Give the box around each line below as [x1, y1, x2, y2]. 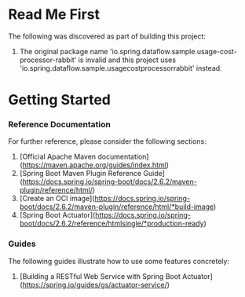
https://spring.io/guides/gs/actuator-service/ [22, 280, 167, 289]
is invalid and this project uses [78, 55, 177, 64]
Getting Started [8, 91, 112, 109]
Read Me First [8, 5, 101, 24]
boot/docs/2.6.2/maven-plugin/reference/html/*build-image [19, 202, 214, 211]
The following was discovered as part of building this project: [8, 31, 207, 41]
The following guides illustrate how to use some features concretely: [8, 256, 230, 266]
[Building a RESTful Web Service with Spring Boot [19, 271, 181, 280]
